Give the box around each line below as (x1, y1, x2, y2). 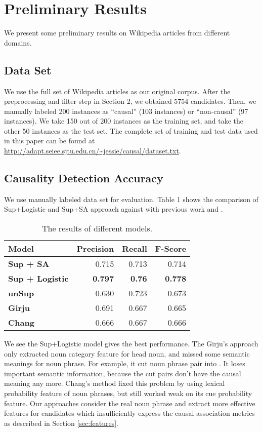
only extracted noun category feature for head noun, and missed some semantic (4, 348, 250, 359)
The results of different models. (41, 222, 153, 234)
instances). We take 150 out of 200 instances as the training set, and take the (4, 115, 243, 126)
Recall (122, 243, 147, 255)
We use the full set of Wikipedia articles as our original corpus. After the (4, 86, 231, 96)
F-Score (155, 243, 187, 255)
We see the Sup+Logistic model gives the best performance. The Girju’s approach (4, 338, 258, 349)
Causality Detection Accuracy (4, 170, 163, 186)
